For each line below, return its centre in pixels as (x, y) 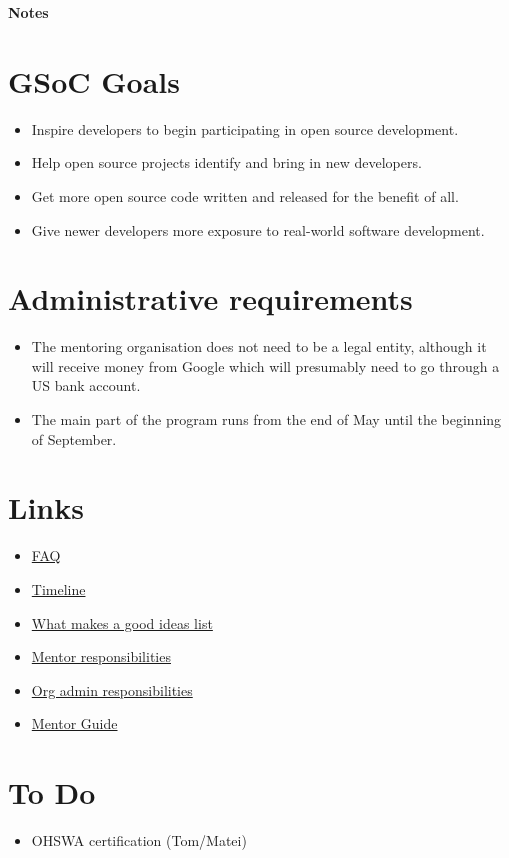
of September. (74, 438)
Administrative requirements (210, 298)
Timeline (58, 588)
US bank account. (86, 385)
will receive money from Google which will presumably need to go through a (265, 365)
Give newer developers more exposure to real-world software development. (258, 229)
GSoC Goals (94, 80)
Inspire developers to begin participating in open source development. (245, 128)
